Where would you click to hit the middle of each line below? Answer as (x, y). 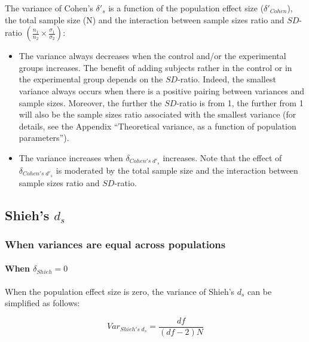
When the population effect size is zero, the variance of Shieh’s (120, 291)
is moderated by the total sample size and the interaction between (177, 170)
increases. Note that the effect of (222, 157)
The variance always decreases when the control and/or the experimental (152, 56)
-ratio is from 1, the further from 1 (240, 102)
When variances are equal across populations (115, 244)
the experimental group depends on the (91, 79)
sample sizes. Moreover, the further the (90, 102)
